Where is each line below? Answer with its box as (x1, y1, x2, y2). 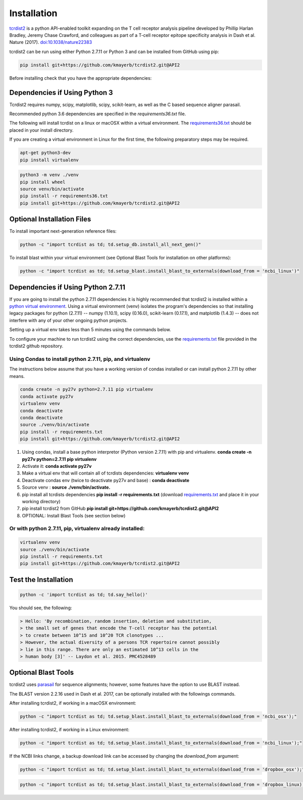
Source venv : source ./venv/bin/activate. (22, 485, 111, 491)
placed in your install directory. (9, 127, 74, 133)
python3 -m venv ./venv (20, 172, 79, 178)
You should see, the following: (9, 605, 72, 611)
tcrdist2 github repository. (9, 343, 64, 349)
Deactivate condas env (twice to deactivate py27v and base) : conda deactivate (22, 477, 189, 483)
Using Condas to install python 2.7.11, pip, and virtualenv (9, 355, 150, 362)
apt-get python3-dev (20, 150, 71, 156)
